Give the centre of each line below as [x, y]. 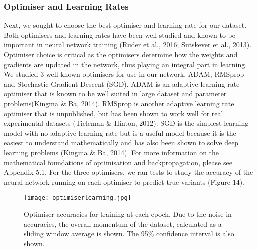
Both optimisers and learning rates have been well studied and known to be [120, 35]
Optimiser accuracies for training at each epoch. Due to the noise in [128, 213]
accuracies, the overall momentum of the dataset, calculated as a [123, 223]
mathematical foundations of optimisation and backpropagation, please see [118, 162]
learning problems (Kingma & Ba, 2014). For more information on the [112, 152]
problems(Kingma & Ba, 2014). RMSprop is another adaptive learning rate [119, 103]
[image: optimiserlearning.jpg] [78, 198]
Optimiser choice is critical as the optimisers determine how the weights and [121, 54]
